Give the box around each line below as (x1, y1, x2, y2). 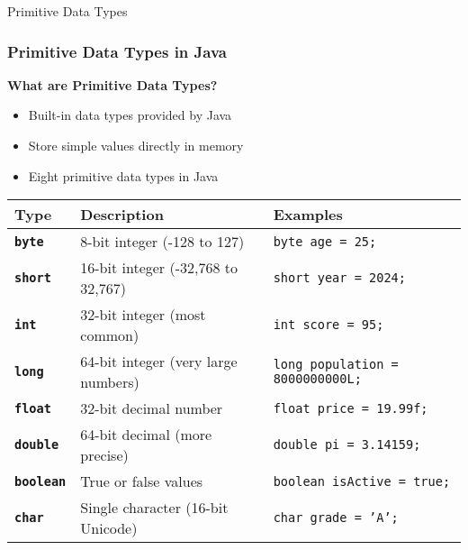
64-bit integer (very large (80, 351, 238, 372)
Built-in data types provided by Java (28, 105, 232, 124)
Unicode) (80, 518, 138, 539)
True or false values (80, 471, 203, 492)
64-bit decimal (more (80, 424, 212, 445)
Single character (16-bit (80, 497, 229, 518)
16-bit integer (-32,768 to (80, 257, 238, 279)
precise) (80, 445, 129, 466)
